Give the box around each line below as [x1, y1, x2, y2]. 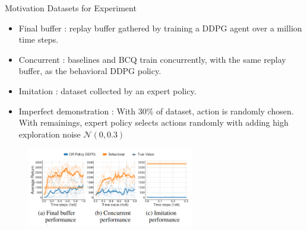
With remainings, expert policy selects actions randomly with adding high [18, 116, 289, 129]
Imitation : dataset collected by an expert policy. [18, 84, 197, 97]
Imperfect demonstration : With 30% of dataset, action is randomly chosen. [18, 104, 294, 117]
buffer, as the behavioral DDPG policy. [18, 65, 162, 77]
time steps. [18, 33, 59, 46]
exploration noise [18, 127, 81, 140]
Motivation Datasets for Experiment [5, 2, 137, 14]
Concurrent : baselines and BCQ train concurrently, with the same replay [18, 53, 286, 65]
